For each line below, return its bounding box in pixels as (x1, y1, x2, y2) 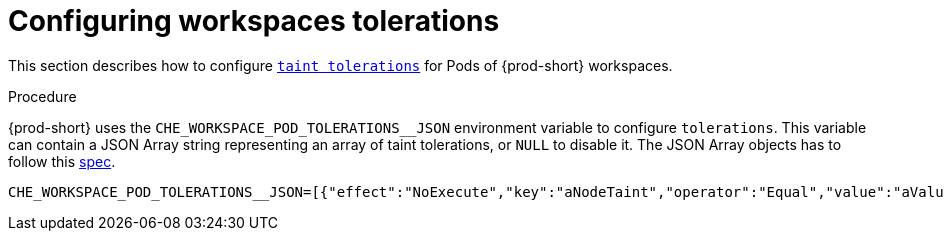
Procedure (8, 87, 77, 105)
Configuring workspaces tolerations (8, 4, 500, 38)
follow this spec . (8, 152, 116, 170)
